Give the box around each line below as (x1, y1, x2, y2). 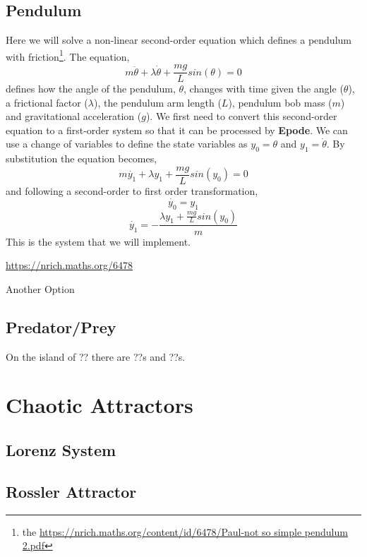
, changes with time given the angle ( (183, 81, 344, 96)
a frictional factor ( (6, 95, 88, 109)
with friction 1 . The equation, (6, 47, 130, 64)
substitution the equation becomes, (6, 151, 157, 166)
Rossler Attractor (6, 480, 137, 502)
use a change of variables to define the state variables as (6, 136, 248, 151)
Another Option (6, 281, 75, 296)
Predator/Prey (6, 316, 116, 337)
